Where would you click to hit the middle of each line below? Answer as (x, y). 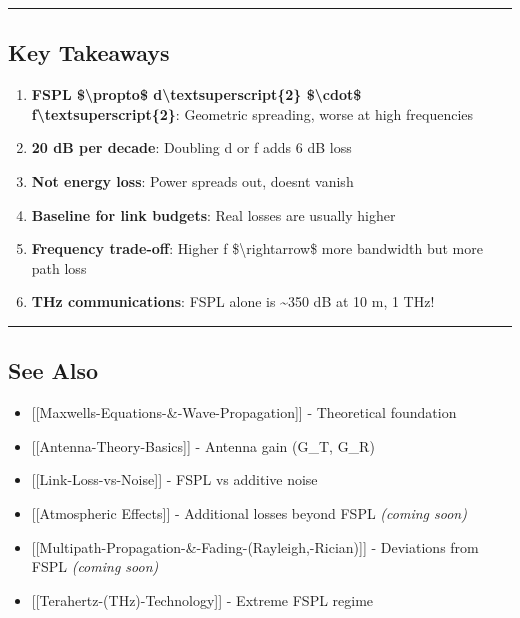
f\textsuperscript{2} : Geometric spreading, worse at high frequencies (252, 113)
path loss (59, 267)
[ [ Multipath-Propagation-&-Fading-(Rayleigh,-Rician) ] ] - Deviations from (255, 546)
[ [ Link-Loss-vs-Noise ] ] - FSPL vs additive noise (174, 479)
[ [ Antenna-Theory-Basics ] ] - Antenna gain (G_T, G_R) (203, 445)
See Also (53, 370)
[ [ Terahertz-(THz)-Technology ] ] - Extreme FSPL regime (202, 599)
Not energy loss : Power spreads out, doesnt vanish (192, 180)
